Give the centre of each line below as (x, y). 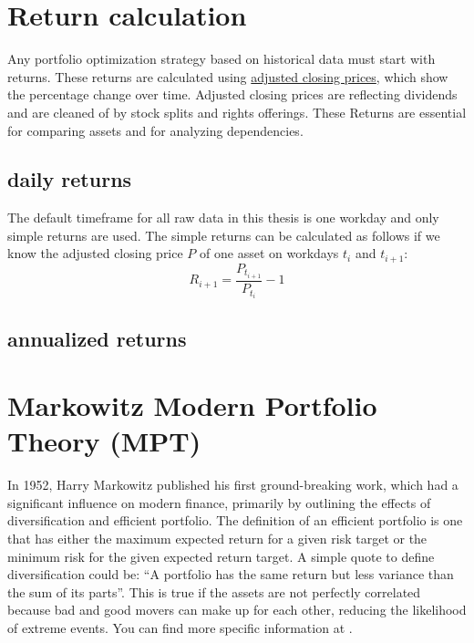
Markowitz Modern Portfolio (192, 405)
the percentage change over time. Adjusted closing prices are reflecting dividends (232, 94)
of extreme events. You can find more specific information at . (180, 627)
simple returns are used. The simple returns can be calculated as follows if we (224, 235)
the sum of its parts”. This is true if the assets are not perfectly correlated (214, 591)
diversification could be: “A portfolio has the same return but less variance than (231, 574)
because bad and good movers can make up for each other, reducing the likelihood (237, 610)
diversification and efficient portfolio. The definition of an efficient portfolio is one (235, 520)
